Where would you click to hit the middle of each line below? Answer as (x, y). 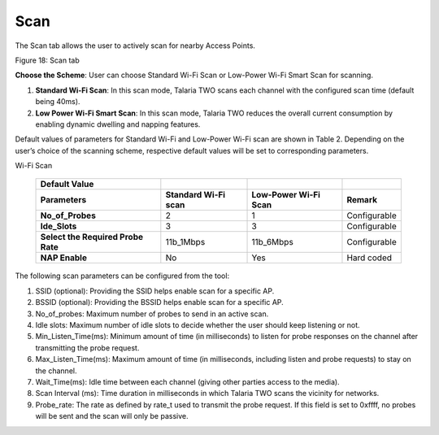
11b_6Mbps (273, 242)
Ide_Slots (59, 226)
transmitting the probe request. (87, 348)
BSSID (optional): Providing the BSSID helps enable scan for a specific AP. (159, 302)
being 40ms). (58, 102)
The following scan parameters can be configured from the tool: (122, 276)
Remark (362, 200)
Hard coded (369, 258)
